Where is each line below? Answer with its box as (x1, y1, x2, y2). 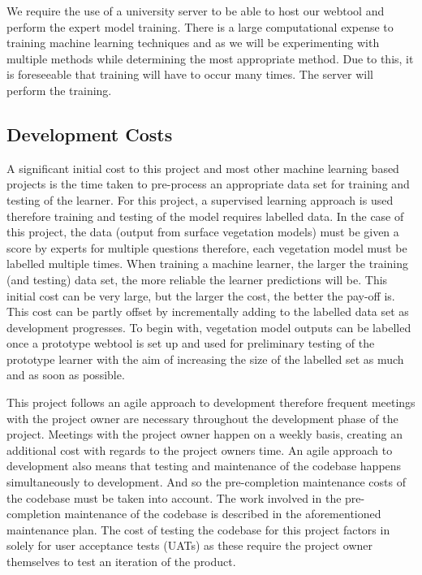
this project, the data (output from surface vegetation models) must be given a (6, 223, 399, 240)
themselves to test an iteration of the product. (6, 553, 236, 570)
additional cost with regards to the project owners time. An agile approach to (6, 441, 393, 458)
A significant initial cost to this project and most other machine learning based (6, 159, 399, 176)
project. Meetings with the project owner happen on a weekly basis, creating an (6, 426, 403, 443)
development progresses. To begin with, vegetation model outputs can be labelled (6, 318, 411, 335)
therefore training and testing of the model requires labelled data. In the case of (6, 207, 404, 224)
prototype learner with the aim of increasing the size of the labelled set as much (6, 350, 404, 367)
